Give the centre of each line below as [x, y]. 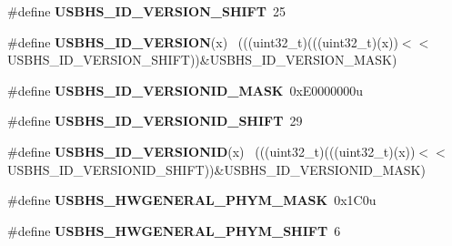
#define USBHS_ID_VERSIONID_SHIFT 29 [155, 121]
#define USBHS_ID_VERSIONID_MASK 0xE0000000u [186, 90]
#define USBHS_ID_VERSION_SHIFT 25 [146, 11]
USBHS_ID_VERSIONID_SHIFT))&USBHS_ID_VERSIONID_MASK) [216, 169]
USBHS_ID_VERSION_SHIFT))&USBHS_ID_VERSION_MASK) [202, 60]
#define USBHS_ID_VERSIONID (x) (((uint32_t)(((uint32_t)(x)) [211, 151]
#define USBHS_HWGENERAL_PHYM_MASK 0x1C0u [192, 200]
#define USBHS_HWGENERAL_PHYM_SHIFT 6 [174, 230]
